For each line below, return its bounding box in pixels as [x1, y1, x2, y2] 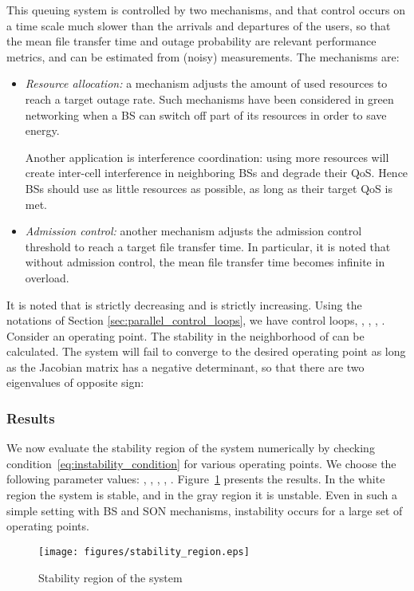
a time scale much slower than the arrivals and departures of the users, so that [6, 17, 391, 33]
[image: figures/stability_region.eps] [38, 546, 250, 558]
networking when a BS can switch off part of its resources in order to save [25, 106, 387, 123]
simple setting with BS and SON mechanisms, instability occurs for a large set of [6, 502, 403, 518]
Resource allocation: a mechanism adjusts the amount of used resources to [25, 75, 388, 92]
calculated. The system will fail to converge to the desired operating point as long [6, 343, 406, 360]
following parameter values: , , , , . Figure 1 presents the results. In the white [6, 471, 385, 487]
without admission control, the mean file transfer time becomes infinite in [25, 254, 385, 270]
